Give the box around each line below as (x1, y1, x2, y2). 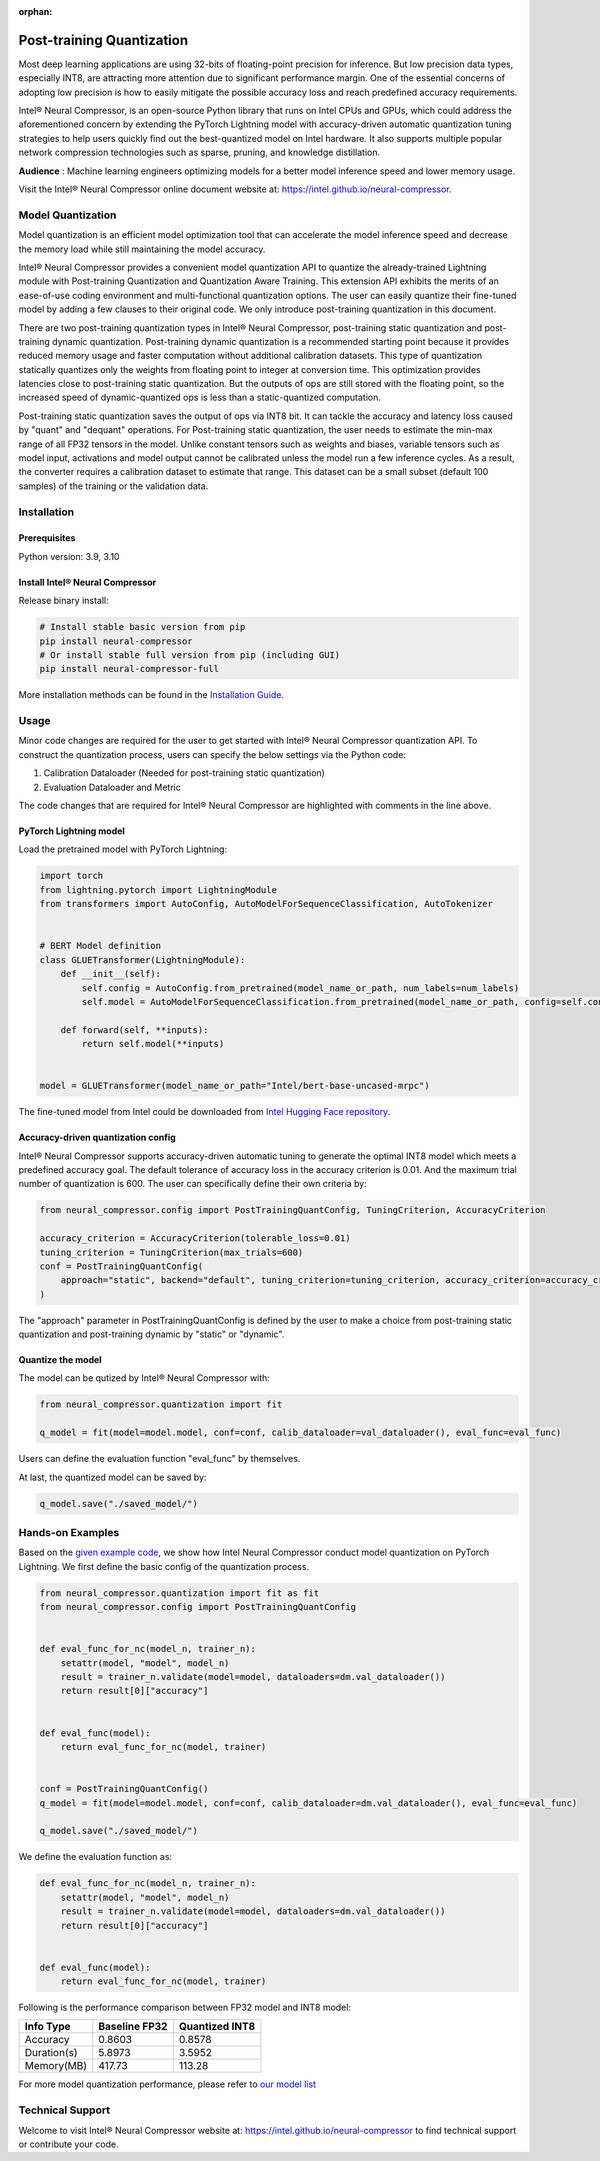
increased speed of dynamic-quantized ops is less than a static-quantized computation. (18, 391, 382, 404)
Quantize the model (18, 1354, 102, 1366)
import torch (39, 870, 104, 882)
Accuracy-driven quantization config (18, 1131, 177, 1144)
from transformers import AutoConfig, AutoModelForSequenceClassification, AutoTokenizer (39, 898, 494, 910)
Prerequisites (18, 532, 76, 544)
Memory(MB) (24, 2059, 87, 2073)
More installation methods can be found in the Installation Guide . (18, 689, 285, 701)
